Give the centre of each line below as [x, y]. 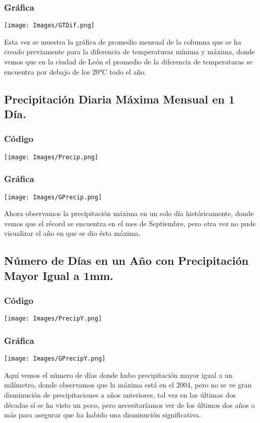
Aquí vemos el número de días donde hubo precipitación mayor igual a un [118, 375]
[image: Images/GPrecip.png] [53, 197]
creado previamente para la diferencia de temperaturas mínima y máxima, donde [129, 51]
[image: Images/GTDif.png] [49, 26]
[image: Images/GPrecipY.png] [55, 359]
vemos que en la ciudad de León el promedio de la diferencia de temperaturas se [128, 62]
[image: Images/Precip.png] [51, 157]
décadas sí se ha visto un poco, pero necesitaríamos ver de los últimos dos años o [129, 404]
